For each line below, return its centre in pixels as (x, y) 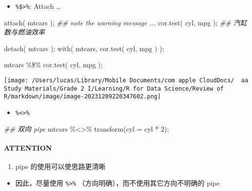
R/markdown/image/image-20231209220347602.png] (83, 97)
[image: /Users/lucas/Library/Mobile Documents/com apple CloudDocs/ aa (126, 81)
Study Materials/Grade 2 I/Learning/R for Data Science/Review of (114, 88)
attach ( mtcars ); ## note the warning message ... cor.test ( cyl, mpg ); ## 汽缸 (126, 22)
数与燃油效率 (24, 32)
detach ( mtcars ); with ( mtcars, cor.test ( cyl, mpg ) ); (84, 48)
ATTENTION (28, 147)
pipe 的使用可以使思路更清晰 (60, 166)
